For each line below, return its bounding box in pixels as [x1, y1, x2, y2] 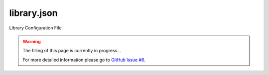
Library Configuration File [9, 25, 62, 31]
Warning [22, 38, 41, 44]
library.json [9, 7, 58, 18]
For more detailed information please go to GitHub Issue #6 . [22, 57, 145, 63]
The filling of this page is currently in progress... [22, 48, 122, 54]
